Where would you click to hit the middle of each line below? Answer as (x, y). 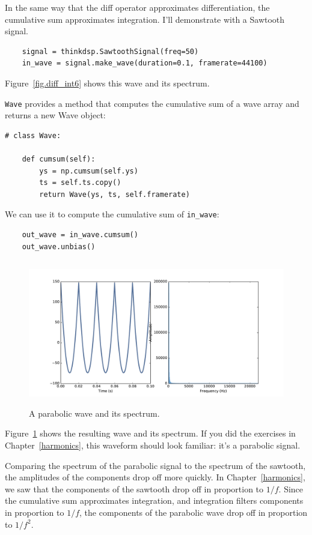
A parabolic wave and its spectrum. (94, 413)
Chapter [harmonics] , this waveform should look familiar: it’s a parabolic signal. (153, 445)
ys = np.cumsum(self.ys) (89, 171)
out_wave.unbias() (59, 246)
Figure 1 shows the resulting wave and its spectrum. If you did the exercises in (150, 433)
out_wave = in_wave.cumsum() (80, 235)
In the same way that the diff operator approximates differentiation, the (137, 7)
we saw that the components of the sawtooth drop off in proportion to (134, 488)
